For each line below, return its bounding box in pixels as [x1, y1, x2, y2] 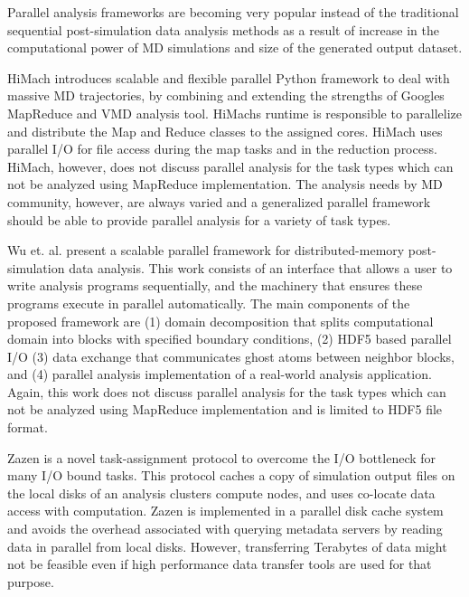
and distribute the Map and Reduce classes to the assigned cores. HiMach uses [7, 121, 443, 140]
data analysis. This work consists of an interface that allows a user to [69, 258, 453, 277]
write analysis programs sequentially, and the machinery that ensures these [7, 276, 423, 295]
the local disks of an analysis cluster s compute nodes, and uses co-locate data [7, 483, 436, 502]
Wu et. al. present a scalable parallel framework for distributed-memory [7, 241, 405, 260]
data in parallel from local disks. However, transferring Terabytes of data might [7, 536, 447, 555]
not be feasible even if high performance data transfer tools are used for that [7, 554, 432, 573]
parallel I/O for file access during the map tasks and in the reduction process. [7, 139, 437, 158]
